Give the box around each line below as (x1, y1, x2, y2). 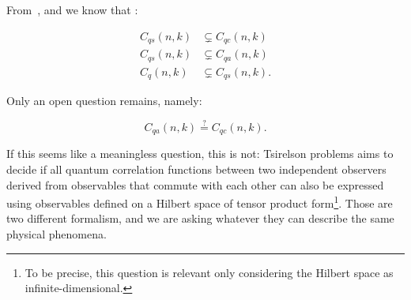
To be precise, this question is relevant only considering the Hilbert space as (25, 264, 394, 280)
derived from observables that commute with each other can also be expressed (6, 176, 384, 193)
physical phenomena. (6, 225, 107, 242)
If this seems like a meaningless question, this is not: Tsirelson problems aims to (6, 145, 394, 162)
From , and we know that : (6, 2, 138, 17)
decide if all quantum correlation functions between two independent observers (6, 160, 386, 177)
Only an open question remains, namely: (6, 92, 202, 109)
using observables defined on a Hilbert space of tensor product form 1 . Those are (6, 193, 393, 211)
